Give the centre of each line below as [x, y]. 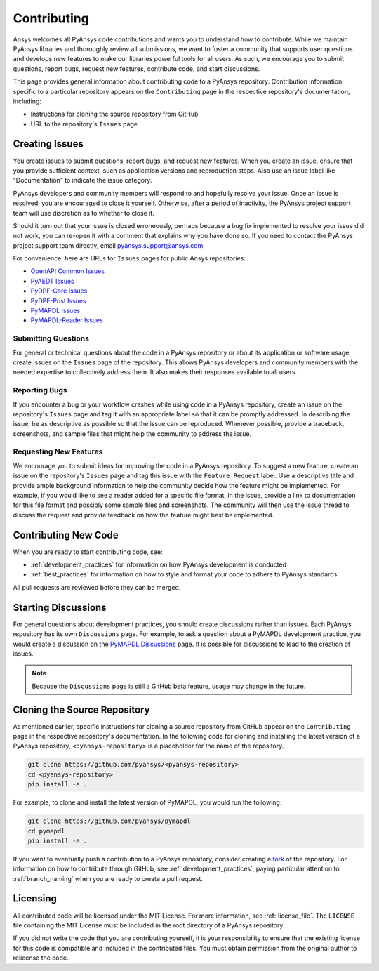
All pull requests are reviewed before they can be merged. [97, 587]
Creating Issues [48, 144]
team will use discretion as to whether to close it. [84, 213]
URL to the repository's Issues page [84, 124]
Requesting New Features [58, 451]
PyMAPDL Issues [55, 311]
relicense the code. [41, 958]
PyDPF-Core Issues [59, 291]
